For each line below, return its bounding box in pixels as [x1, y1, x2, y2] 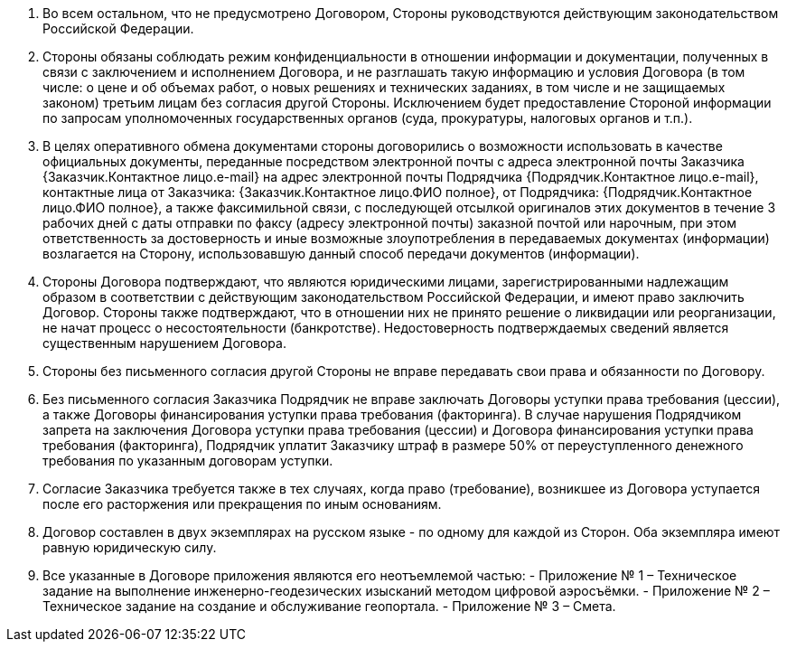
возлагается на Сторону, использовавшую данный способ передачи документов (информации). [42, 246, 640, 261]
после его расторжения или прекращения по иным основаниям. [42, 496, 442, 512]
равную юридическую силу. [42, 540, 217, 555]
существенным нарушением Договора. [42, 335, 286, 351]
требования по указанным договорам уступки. [42, 453, 333, 468]
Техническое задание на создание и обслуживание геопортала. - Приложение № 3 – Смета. [42, 598, 616, 614]
